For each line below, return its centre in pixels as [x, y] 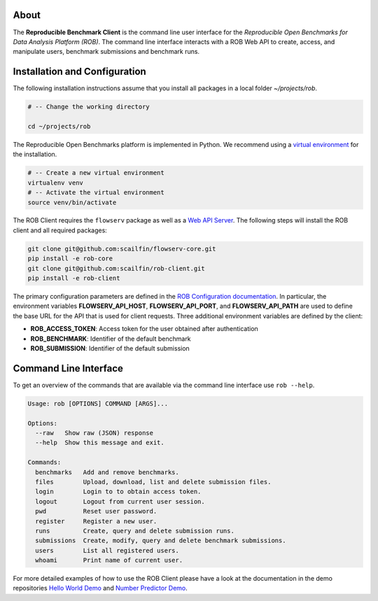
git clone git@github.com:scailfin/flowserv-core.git [122, 249]
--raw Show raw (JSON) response [94, 433]
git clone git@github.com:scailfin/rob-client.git [117, 268]
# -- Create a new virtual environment [96, 173]
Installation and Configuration [79, 72]
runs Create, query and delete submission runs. [135, 531]
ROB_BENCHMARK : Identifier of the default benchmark [111, 339]
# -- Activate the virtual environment [96, 193]
